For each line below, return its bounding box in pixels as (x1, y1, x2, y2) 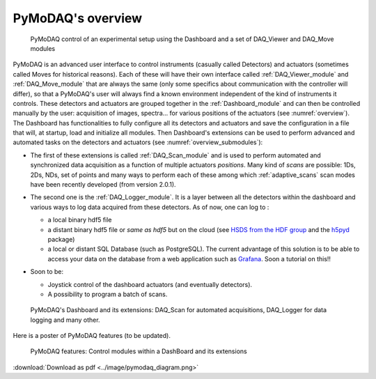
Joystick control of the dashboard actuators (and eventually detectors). (47, 280, 253, 288)
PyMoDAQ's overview (13, 10, 143, 26)
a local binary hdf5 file (47, 216, 112, 224)
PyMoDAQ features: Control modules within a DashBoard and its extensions (30, 347, 247, 355)
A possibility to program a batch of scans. (47, 290, 168, 298)
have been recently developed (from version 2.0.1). (30, 180, 177, 189)
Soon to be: (30, 268, 64, 276)
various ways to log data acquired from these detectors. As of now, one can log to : (30, 203, 269, 211)
